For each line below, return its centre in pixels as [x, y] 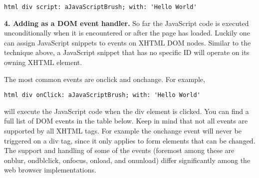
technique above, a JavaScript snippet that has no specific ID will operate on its [127, 52]
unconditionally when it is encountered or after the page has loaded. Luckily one [127, 33]
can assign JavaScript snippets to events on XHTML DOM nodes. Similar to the [128, 42]
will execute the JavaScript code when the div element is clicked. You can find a [127, 111]
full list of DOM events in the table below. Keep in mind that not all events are [126, 121]
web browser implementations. [50, 170]
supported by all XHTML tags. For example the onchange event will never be [123, 131]
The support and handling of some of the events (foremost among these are [119, 150]
